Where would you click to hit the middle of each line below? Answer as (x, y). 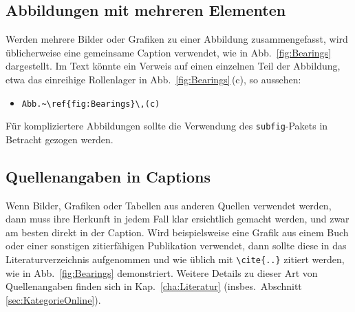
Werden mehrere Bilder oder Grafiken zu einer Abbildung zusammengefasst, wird (177, 39)
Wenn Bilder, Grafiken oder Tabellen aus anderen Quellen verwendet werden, (169, 205)
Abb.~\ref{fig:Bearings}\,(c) (91, 104)
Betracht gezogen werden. (60, 139)
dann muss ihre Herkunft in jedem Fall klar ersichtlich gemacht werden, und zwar (177, 219)
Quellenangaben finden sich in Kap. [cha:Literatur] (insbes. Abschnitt (154, 286)
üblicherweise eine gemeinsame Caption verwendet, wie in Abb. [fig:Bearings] (169, 52)
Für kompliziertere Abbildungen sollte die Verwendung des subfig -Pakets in (167, 126)
